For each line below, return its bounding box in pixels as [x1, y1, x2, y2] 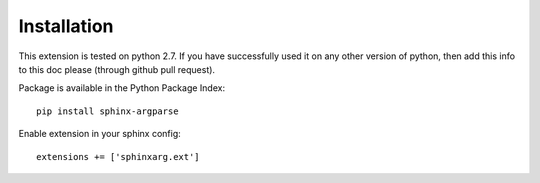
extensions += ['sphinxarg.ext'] [36, 151, 200, 162]
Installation [18, 15, 114, 37]
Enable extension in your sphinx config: [18, 128, 182, 140]
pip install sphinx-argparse [36, 105, 179, 117]
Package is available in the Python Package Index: [18, 82, 225, 94]
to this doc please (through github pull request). [18, 63, 215, 75]
